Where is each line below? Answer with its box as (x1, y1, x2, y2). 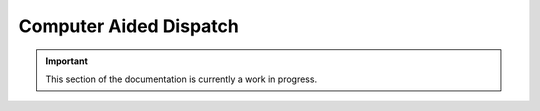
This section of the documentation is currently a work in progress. (45, 73, 318, 85)
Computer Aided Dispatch (18, 15, 239, 37)
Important (45, 55, 89, 67)
